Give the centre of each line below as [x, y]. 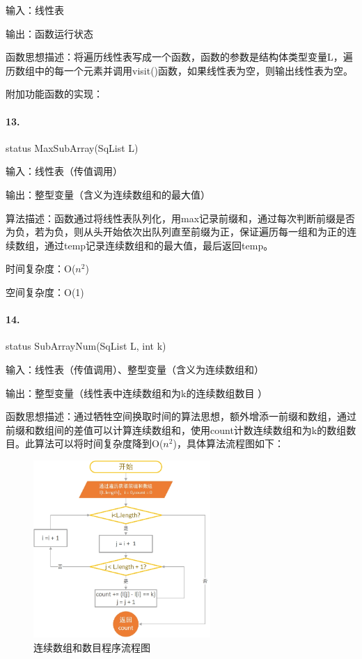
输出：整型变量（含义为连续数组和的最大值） [108, 194]
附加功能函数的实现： [54, 94]
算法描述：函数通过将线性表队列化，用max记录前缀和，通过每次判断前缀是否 [181, 218]
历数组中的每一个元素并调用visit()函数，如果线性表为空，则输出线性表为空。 [180, 70]
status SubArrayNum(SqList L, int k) [86, 346]
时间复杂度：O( [41, 269]
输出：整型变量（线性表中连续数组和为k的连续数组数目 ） [137, 393]
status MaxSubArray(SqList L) [72, 147]
